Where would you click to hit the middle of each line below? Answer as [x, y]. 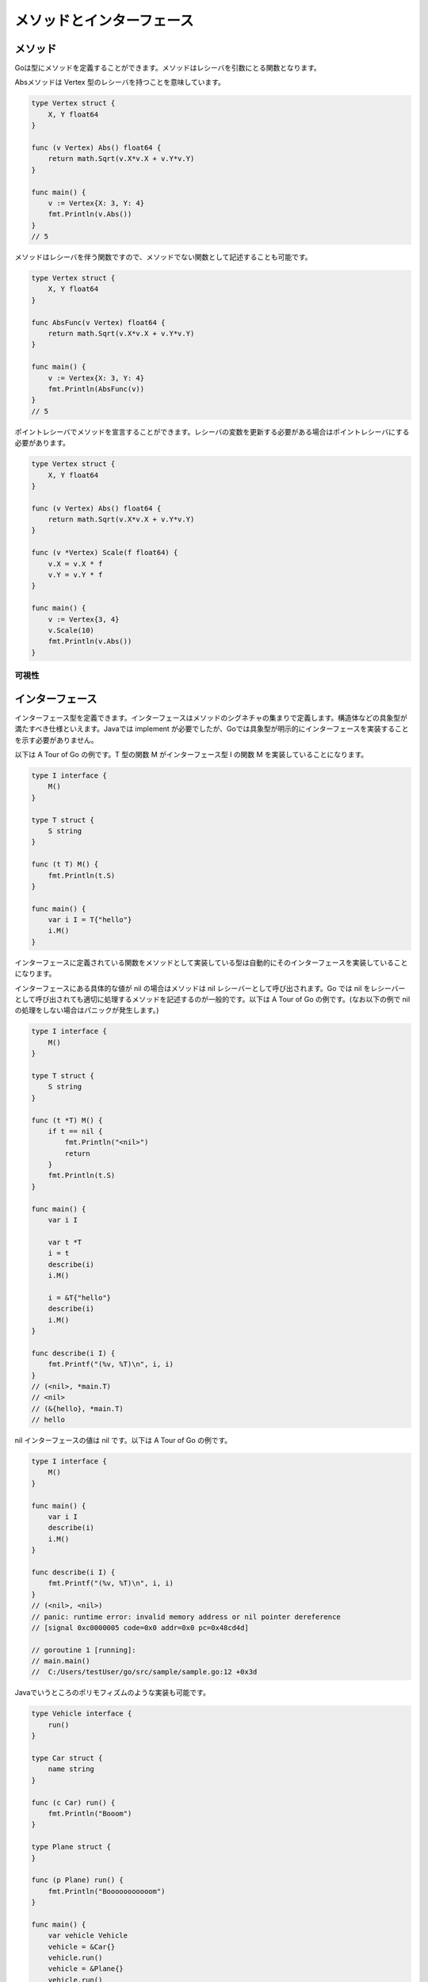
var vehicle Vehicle [88, 1936]
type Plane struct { [71, 1847]
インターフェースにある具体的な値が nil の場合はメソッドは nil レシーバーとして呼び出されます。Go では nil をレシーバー [210, 988]
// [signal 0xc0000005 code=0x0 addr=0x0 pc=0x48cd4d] [140, 1628]
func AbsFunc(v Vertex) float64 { [98, 322]
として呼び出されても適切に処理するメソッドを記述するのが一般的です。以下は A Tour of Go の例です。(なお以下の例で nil [212, 1000]
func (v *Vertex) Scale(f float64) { [105, 553]
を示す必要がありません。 [56, 740]
